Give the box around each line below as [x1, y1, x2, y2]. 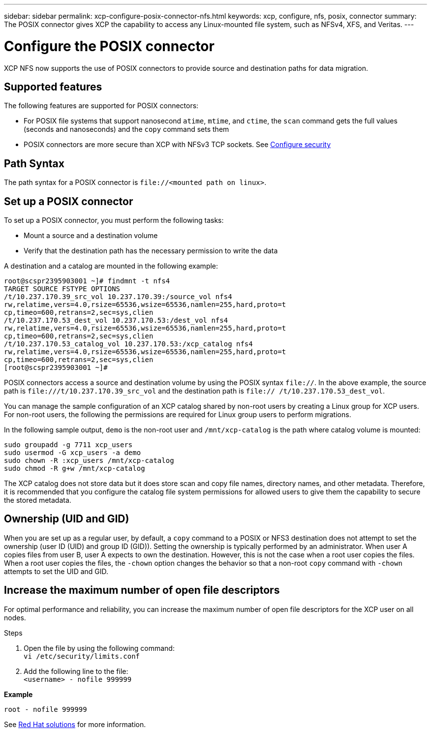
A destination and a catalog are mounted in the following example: [4, 262, 218, 271]
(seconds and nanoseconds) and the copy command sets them [24, 125, 229, 134]
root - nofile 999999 [4, 705, 87, 713]
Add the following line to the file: [24, 667, 128, 675]
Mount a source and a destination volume [24, 231, 158, 240]
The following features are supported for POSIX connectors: [4, 101, 199, 110]
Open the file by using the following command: [24, 643, 175, 652]
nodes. [4, 613, 26, 622]
